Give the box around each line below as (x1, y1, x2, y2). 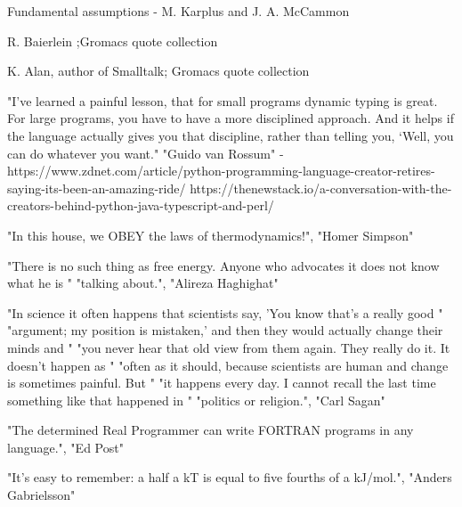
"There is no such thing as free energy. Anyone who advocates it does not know (7, 256, 440, 274)
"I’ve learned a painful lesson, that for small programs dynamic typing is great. (7, 91, 438, 110)
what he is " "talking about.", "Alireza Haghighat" (7, 274, 279, 292)
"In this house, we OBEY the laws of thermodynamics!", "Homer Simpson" (7, 225, 414, 244)
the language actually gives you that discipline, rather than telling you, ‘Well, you (7, 126, 454, 144)
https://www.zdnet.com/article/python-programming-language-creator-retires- (7, 161, 435, 180)
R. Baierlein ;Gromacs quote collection (7, 31, 218, 50)
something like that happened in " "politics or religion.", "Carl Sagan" (7, 390, 385, 409)
